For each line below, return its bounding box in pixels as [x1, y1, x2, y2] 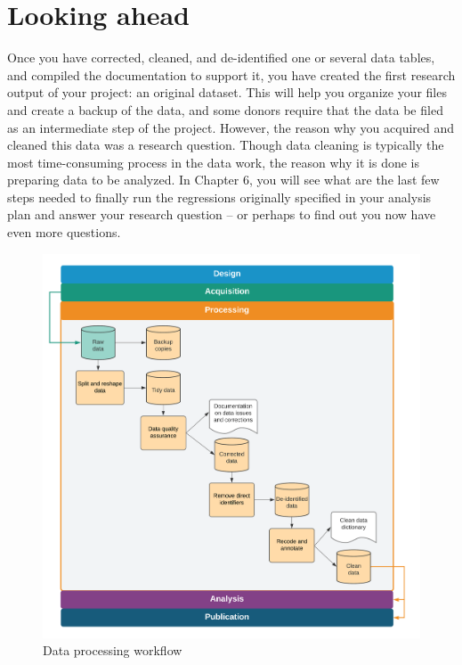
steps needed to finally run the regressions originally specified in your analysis [7, 187, 432, 206]
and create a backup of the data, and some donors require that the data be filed [7, 100, 443, 119]
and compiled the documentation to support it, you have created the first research [7, 65, 456, 84]
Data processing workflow [43, 641, 182, 660]
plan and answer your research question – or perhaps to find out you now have [7, 205, 436, 224]
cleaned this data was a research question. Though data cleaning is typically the [7, 135, 444, 154]
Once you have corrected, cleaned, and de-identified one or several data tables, [7, 48, 435, 67]
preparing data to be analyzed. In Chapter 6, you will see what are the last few [7, 170, 440, 189]
